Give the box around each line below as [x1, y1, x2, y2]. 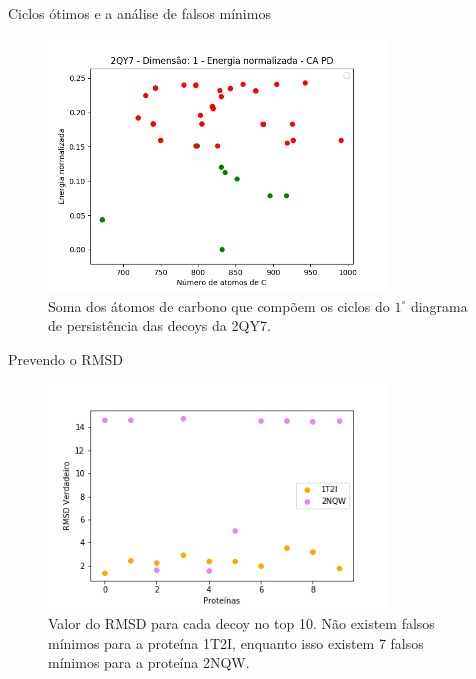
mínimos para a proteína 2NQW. [48, 652, 250, 673]
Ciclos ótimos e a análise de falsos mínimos [8, 3, 271, 23]
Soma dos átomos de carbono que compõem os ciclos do [48, 295, 390, 316]
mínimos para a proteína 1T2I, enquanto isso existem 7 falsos [48, 632, 424, 653]
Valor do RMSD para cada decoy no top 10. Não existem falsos [48, 613, 435, 634]
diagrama [410, 295, 468, 316]
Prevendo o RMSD [8, 348, 123, 369]
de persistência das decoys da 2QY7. [48, 315, 271, 336]
